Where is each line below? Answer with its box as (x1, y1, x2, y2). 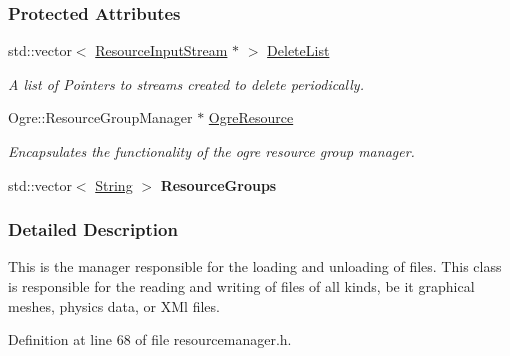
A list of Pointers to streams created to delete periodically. (8, 73, 364, 94)
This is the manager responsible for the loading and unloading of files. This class (8, 256, 502, 277)
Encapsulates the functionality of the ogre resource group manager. (8, 141, 415, 161)
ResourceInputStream (95, 40, 228, 61)
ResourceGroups (160, 174, 277, 195)
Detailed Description (8, 217, 178, 242)
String (95, 174, 133, 195)
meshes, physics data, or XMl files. (8, 295, 220, 316)
